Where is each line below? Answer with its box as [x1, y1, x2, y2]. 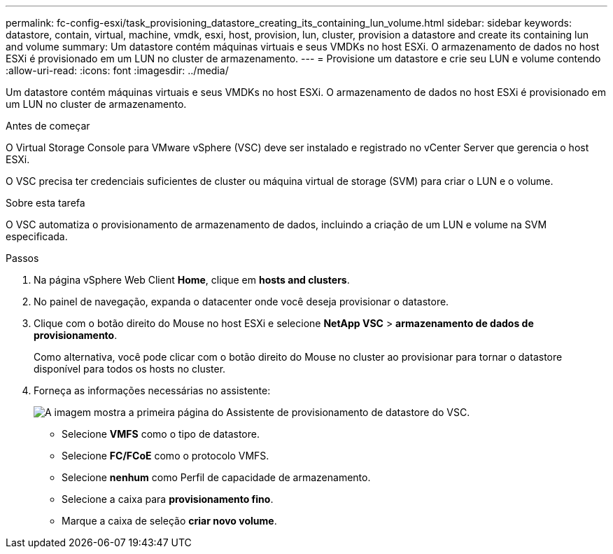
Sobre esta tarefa [6, 197, 85, 209]
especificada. [6, 230, 68, 242]
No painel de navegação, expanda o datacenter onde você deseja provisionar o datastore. [34, 296, 449, 307]
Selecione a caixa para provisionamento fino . [62, 493, 274, 505]
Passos [6, 252, 39, 264]
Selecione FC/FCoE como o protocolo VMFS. [62, 450, 269, 462]
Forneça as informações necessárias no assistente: [34, 385, 271, 396]
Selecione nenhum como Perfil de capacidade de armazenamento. [62, 471, 371, 483]
